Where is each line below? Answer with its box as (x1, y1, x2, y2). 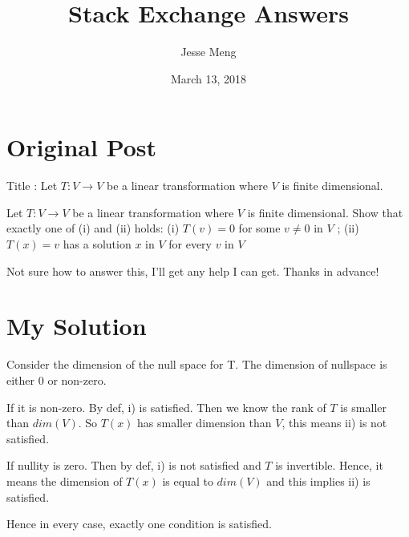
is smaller (340, 398, 387, 415)
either (6, 371, 35, 388)
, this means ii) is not (281, 414, 387, 431)
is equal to (162, 472, 213, 489)
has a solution (63, 236, 132, 252)
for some (238, 220, 281, 236)
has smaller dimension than (137, 414, 272, 431)
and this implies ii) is (266, 472, 371, 489)
